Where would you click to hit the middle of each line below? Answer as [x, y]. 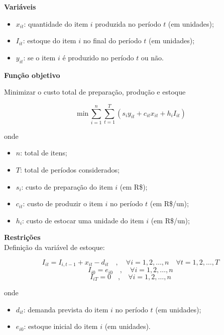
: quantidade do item [56, 23]
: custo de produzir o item [63, 203]
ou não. [152, 57]
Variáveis [20, 7]
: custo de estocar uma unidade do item [83, 220]
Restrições [22, 237]
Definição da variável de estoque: [54, 247]
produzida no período [128, 23]
